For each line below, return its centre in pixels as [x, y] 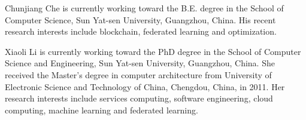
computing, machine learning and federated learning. [102, 110]
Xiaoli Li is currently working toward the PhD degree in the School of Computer [153, 51]
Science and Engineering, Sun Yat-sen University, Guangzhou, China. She [140, 63]
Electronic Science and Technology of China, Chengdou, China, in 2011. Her [145, 86]
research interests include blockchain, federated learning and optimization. [141, 31]
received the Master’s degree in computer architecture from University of [138, 74]
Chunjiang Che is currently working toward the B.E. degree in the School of [144, 8]
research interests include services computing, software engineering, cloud [139, 98]
